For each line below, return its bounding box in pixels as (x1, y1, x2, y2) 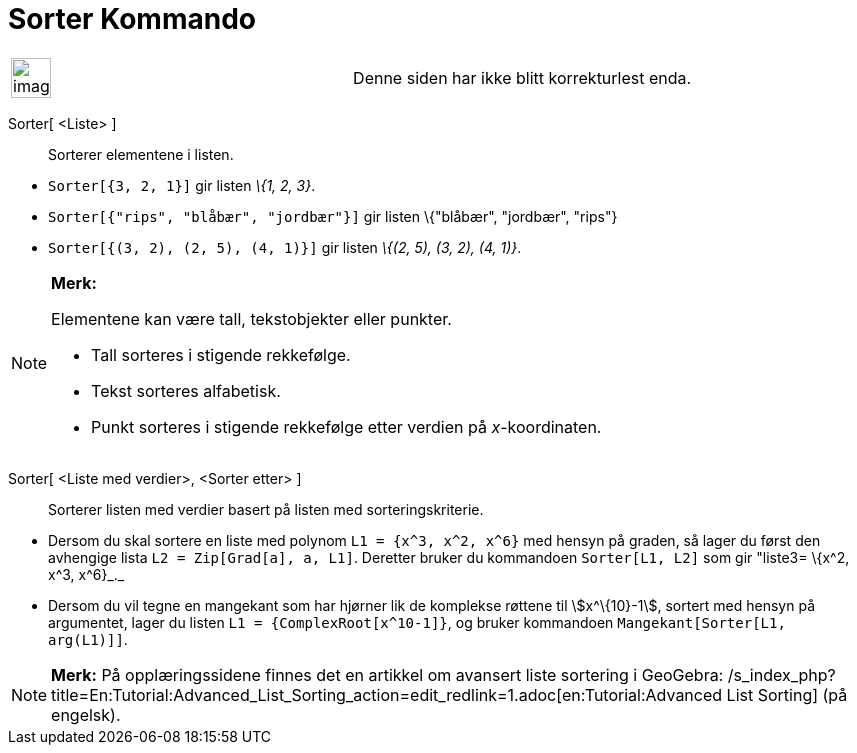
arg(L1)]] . (48, 630, 128, 648)
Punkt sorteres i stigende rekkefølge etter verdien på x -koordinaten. (91, 416, 602, 437)
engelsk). (51, 704, 121, 725)
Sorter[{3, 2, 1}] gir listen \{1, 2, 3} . (48, 176, 316, 194)
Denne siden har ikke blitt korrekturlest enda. (353, 67, 692, 88)
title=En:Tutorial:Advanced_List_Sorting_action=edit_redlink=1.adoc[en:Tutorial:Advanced (51, 684, 723, 705)
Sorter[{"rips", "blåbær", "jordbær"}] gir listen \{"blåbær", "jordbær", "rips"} (48, 207, 618, 225)
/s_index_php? (727, 664, 836, 685)
